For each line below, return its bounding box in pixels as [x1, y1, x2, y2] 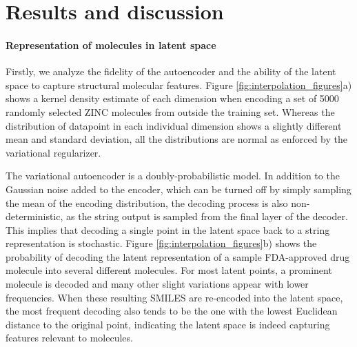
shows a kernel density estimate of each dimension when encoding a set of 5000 [6, 91, 339, 106]
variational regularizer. [6, 145, 101, 159]
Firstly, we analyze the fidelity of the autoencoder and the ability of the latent [6, 64, 336, 79]
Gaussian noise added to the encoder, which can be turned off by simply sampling [6, 181, 351, 196]
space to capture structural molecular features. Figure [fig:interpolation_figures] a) [6, 77, 352, 92]
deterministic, [6, 209, 63, 224]
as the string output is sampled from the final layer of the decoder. [66, 209, 348, 224]
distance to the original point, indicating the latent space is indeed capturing [6, 317, 330, 331]
